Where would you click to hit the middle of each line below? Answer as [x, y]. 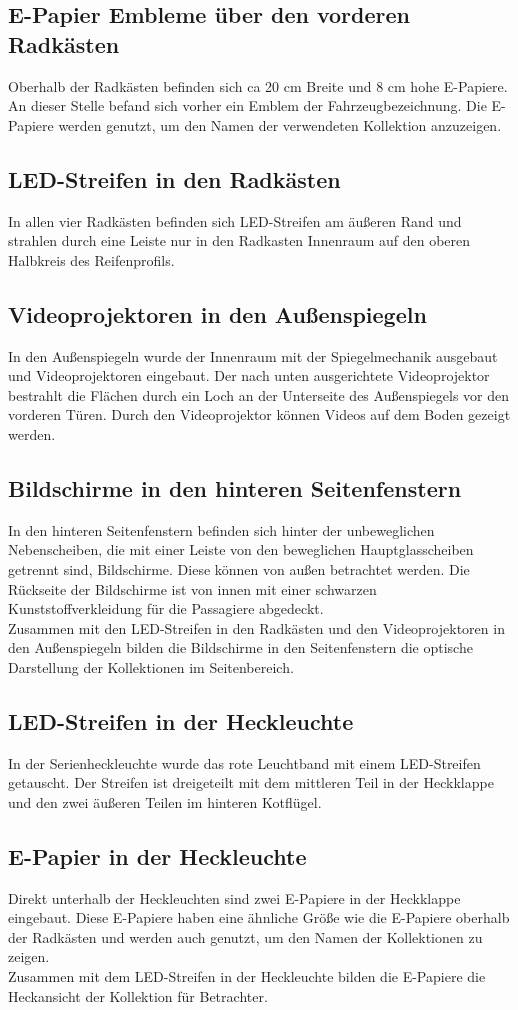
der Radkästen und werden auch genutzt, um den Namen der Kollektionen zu [245, 936]
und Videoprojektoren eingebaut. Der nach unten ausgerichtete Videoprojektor [249, 375]
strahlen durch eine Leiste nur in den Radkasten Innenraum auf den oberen [239, 240]
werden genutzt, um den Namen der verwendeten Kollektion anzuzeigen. [280, 124]
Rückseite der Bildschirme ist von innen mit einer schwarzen [192, 588]
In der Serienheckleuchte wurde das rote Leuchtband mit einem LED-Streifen [244, 762]
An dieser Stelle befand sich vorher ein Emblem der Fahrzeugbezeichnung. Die [247, 105]
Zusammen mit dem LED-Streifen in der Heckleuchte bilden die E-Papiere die [247, 976]
